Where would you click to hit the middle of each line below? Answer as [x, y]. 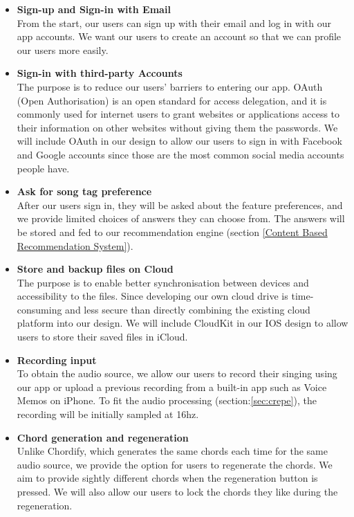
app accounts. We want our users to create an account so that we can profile [179, 36]
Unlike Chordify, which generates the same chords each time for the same [172, 451]
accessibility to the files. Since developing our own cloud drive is [152, 296]
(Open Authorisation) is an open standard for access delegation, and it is [172, 100]
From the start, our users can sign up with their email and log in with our [174, 22]
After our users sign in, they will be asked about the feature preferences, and [180, 205]
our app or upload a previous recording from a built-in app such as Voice [172, 387]
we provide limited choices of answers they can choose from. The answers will [181, 218]
